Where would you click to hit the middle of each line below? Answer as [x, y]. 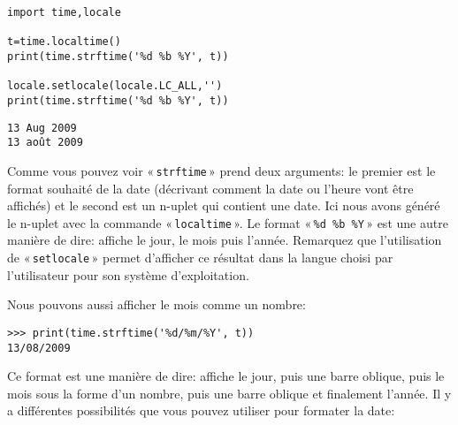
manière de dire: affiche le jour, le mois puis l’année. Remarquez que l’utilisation [225, 240]
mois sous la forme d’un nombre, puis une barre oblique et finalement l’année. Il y [229, 393]
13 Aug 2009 [42, 128]
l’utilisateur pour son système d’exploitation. [128, 274]
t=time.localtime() [64, 42]
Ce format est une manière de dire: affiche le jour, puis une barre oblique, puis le [226, 376]
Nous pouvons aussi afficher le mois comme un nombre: [156, 304]
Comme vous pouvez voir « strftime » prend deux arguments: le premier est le [221, 170]
